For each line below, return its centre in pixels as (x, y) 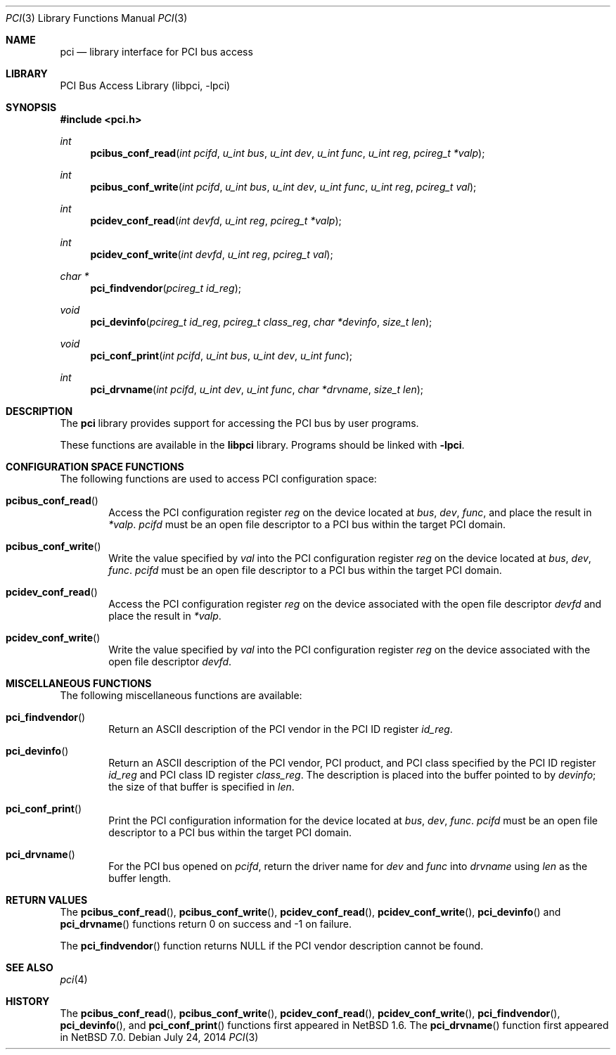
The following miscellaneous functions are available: (181, 695)
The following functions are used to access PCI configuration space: (218, 479)
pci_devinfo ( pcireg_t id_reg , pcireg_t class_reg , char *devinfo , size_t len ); (261, 322)
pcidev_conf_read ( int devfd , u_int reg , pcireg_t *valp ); (216, 220)
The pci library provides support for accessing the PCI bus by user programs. (239, 423)
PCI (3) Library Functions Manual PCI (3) (97, 18)
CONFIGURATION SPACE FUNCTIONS (95, 467)
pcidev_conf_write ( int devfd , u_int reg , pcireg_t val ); (212, 254)
